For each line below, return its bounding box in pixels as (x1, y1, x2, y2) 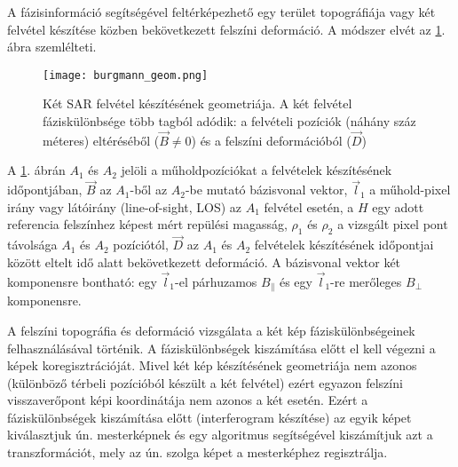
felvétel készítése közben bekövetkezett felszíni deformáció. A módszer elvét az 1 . (7, 20, 446, 38)
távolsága (7, 235, 58, 254)
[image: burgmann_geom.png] (43, 68, 209, 82)
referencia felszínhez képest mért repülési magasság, (7, 215, 288, 233)
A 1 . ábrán (7, 161, 66, 179)
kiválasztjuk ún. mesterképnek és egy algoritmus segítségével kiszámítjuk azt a (7, 425, 433, 444)
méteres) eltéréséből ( (43, 131, 160, 149)
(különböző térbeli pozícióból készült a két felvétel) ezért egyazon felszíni (7, 373, 403, 392)
